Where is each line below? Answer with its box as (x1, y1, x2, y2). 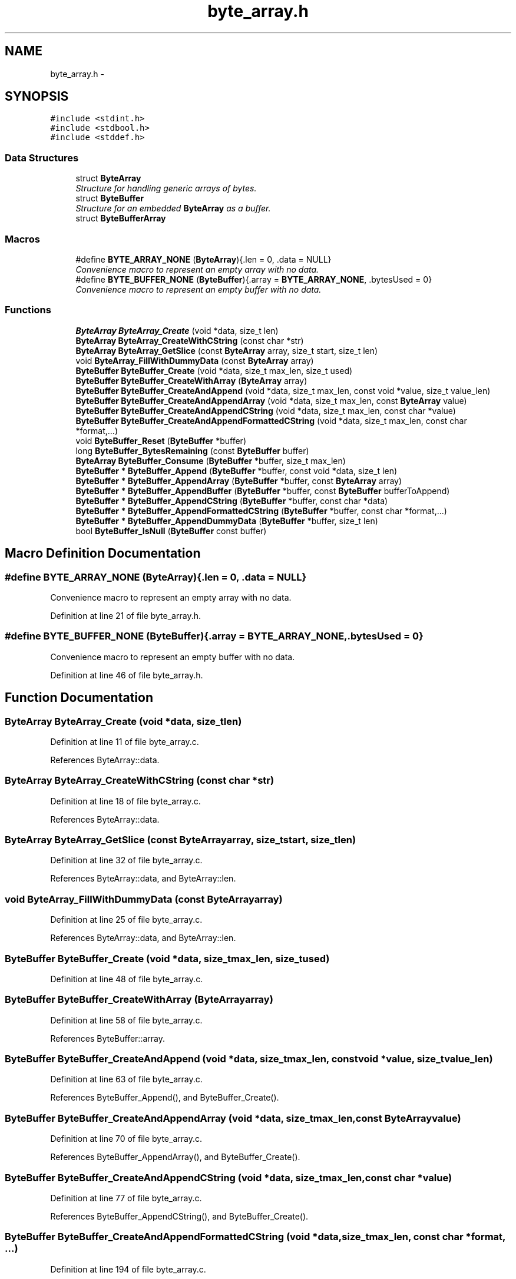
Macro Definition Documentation (5, 546, 201, 561)
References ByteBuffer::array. (50, 1033, 165, 1043)
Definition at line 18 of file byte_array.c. (50, 796, 201, 806)
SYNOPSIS (5, 89, 69, 104)
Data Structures (5, 151, 79, 164)
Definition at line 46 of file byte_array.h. (50, 670, 203, 680)
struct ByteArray (75, 173, 141, 184)
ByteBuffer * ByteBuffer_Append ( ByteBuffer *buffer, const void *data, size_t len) (75, 465, 398, 476)
